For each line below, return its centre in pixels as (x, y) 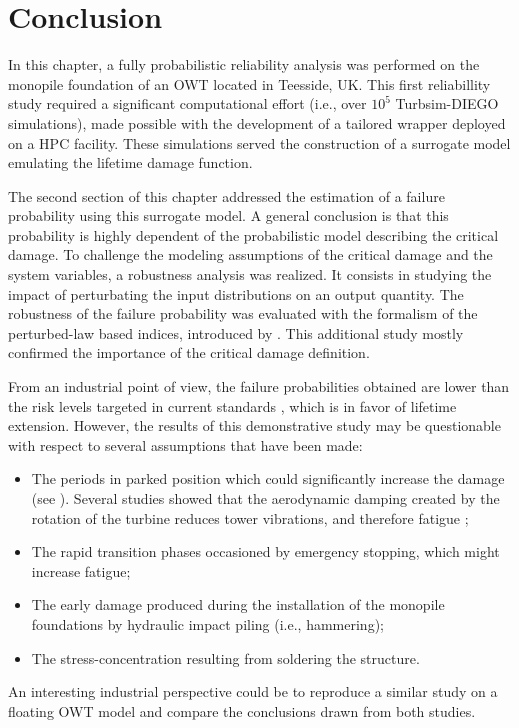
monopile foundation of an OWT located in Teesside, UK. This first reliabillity (249, 83)
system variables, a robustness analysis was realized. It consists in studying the (250, 274)
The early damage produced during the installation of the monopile (238, 604)
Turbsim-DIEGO (447, 103)
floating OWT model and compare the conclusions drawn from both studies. (242, 710)
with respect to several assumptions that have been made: (185, 444)
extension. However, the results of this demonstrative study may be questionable (254, 425)
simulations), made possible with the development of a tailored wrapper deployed (257, 122)
